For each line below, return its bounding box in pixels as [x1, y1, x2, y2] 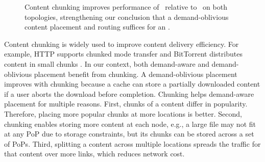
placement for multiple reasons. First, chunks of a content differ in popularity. [4, 98, 248, 109]
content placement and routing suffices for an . [25, 21, 170, 32]
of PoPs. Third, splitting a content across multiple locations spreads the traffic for [4, 138, 261, 149]
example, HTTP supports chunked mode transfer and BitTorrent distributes [4, 48, 243, 59]
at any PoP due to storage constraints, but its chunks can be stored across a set [4, 128, 254, 139]
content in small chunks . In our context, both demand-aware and [4, 58, 209, 69]
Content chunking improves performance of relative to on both [25, 2, 227, 12]
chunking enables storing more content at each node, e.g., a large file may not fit [4, 118, 256, 129]
